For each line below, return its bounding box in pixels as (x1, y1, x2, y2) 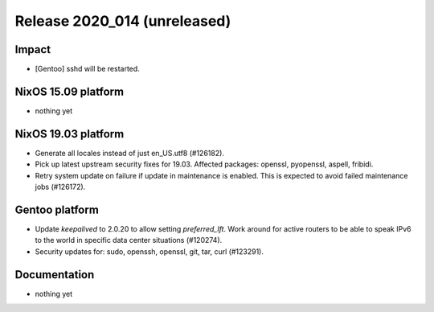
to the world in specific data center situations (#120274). (35, 236, 223, 245)
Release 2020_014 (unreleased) (14, 12, 231, 30)
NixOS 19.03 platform (14, 127, 125, 141)
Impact (14, 43, 51, 56)
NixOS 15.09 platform (14, 84, 125, 98)
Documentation (14, 268, 95, 281)
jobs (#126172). (35, 182, 86, 192)
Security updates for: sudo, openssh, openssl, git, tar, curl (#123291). (35, 246, 264, 257)
